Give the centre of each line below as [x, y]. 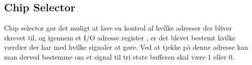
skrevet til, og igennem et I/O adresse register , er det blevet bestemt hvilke [120, 37]
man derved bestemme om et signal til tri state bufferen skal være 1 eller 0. [119, 56]
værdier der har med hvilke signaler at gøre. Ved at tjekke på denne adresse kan [126, 47]
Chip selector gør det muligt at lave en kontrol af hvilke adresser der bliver [118, 28]
